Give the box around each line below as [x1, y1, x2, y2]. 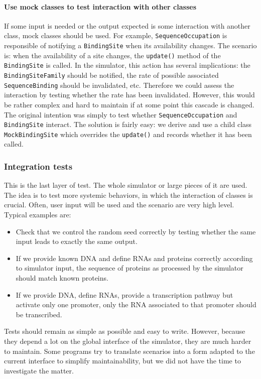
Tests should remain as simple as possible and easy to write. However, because [4, 326, 245, 336]
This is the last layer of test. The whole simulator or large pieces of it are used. [4, 180, 247, 190]
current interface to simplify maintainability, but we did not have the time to [4, 355, 241, 366]
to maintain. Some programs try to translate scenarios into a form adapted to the [4, 345, 255, 356]
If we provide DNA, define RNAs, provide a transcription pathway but [16, 289, 233, 300]
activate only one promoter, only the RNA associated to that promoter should [16, 299, 256, 310]
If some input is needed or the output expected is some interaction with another [4, 20, 250, 31]
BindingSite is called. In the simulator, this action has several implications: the [4, 60, 250, 70]
